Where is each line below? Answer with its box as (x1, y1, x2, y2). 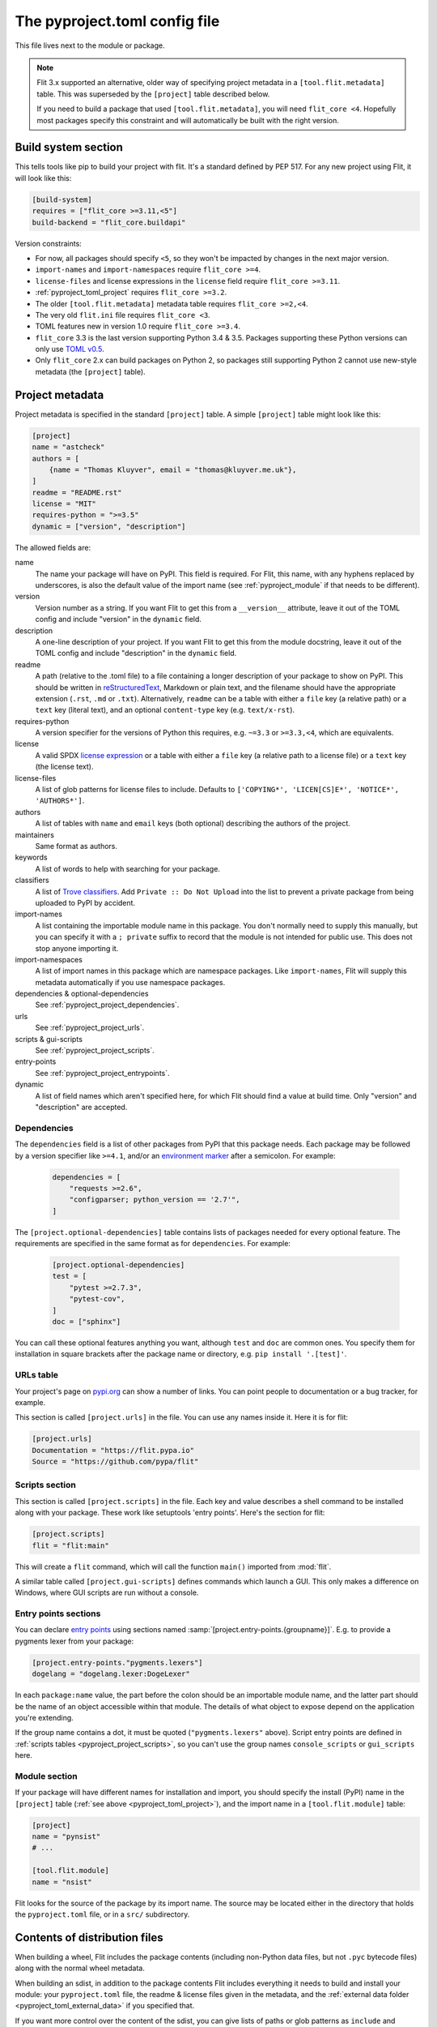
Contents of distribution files (15, 1931, 163, 1944)
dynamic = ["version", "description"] (32, 521, 186, 531)
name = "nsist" (32, 1877, 92, 1887)
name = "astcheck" (32, 443, 105, 452)
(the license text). (35, 762, 94, 772)
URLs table (15, 1369, 59, 1381)
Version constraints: (15, 238, 83, 248)
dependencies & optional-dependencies (15, 989, 149, 999)
